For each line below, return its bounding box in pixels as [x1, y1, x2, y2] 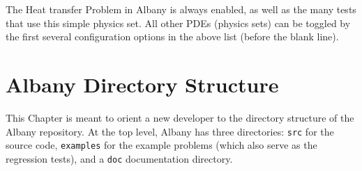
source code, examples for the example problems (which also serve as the [6, 138, 317, 152]
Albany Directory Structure [6, 70, 279, 98]
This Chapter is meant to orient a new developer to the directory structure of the [6, 110, 354, 124]
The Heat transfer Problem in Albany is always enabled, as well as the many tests [6, 2, 356, 16]
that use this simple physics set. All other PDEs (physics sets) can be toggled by [6, 15, 351, 30]
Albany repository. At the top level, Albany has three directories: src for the [6, 124, 334, 138]
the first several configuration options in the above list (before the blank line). [6, 29, 339, 44]
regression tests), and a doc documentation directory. [6, 151, 233, 165]
